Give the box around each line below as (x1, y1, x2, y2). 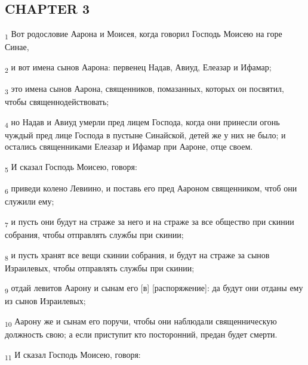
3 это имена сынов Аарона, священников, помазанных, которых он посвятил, (5, 82, 284, 96)
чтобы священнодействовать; (5, 95, 109, 108)
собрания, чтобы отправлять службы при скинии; (5, 228, 184, 241)
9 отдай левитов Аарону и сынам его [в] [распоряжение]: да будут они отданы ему (5, 282, 303, 296)
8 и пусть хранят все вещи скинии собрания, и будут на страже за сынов (5, 248, 270, 262)
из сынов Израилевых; (5, 295, 86, 307)
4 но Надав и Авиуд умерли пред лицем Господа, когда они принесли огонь (5, 115, 280, 129)
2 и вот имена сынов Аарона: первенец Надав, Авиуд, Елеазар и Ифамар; (5, 60, 272, 75)
